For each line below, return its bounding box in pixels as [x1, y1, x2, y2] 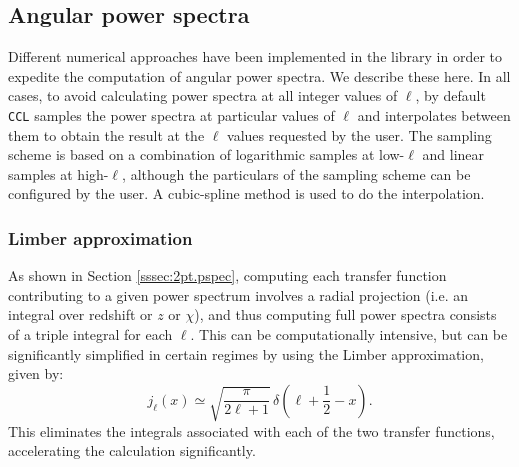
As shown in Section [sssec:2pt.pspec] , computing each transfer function [8, 265, 447, 286]
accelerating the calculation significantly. [8, 440, 256, 461]
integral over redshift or [8, 304, 153, 325]
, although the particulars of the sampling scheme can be [122, 163, 471, 184]
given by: [8, 363, 64, 384]
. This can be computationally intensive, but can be [190, 324, 508, 345]
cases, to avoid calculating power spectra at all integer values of [8, 85, 398, 106]
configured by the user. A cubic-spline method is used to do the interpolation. [8, 183, 485, 204]
